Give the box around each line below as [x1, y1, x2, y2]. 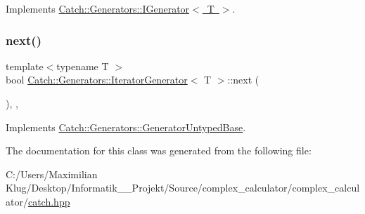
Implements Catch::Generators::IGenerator [6, 1, 190, 15]
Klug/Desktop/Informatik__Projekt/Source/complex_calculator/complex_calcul [6, 180, 360, 195]
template [6, 58, 44, 73]
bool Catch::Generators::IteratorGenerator [6, 72, 188, 87]
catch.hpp [27, 194, 70, 208]
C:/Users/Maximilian [6, 166, 98, 181]
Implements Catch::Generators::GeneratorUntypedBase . [6, 119, 246, 134]
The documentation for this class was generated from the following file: [6, 143, 312, 158]
